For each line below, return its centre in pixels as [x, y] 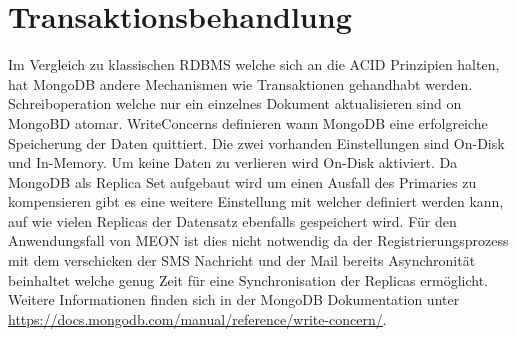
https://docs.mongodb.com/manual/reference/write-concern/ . [197, 318]
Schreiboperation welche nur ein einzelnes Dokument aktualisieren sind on [235, 103]
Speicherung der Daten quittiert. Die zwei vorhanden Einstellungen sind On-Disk [256, 142]
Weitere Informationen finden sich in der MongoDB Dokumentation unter [234, 299]
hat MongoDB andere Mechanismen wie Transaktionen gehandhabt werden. [240, 83]
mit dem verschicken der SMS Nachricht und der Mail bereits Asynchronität [242, 260]
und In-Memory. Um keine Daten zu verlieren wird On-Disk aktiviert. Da [233, 162]
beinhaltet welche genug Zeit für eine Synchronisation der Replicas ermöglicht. [248, 279]
